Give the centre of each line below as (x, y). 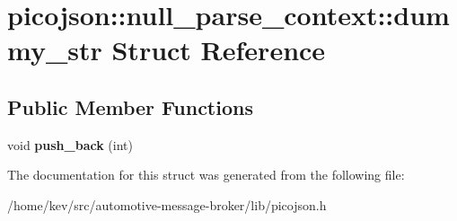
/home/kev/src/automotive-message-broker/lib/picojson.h (167, 204)
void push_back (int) (70, 144)
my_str (55, 50)
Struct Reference (219, 50)
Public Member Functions (130, 106)
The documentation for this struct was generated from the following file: (206, 175)
